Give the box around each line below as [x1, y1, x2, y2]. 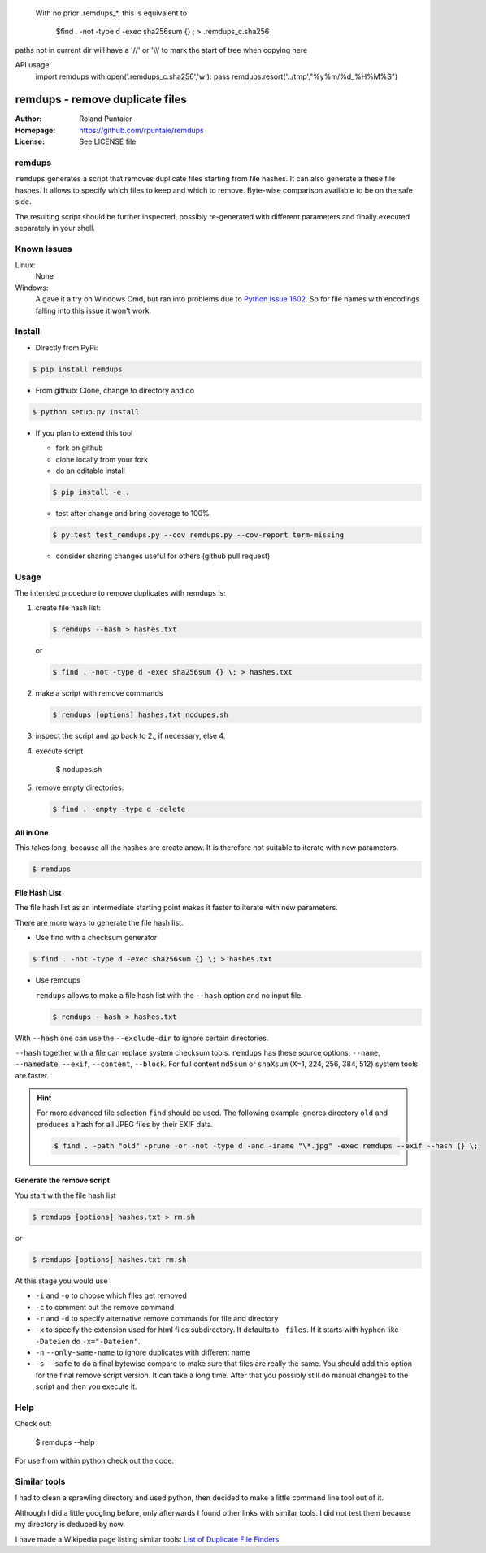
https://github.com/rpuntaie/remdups [79, 125, 204, 135]
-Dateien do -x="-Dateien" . [35, 1336, 141, 1346]
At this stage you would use [15, 1276, 108, 1286]
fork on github [55, 443, 103, 453]
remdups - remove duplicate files [15, 93, 187, 106]
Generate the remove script [15, 1175, 110, 1186]
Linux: [15, 260, 36, 270]
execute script [35, 746, 84, 756]
